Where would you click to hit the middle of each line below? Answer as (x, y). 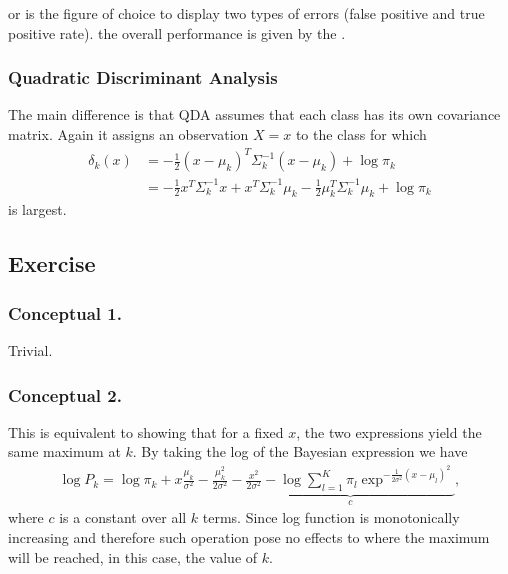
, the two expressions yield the (389, 431)
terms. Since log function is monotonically (331, 517)
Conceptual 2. (65, 394)
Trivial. (30, 350)
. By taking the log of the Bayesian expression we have (300, 451)
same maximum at (64, 451)
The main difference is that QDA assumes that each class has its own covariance (254, 114)
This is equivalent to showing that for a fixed (146, 431)
